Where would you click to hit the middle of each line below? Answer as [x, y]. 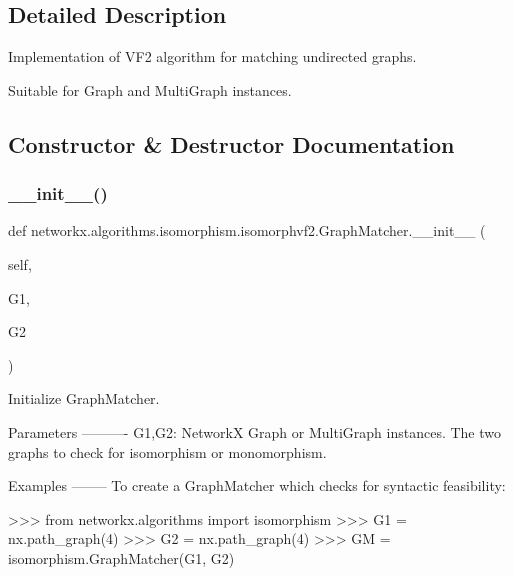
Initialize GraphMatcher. [84, 398]
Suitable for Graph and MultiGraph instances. [150, 89]
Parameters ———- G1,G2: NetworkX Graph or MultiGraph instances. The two [254, 431]
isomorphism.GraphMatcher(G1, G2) [121, 557]
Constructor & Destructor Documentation [231, 143]
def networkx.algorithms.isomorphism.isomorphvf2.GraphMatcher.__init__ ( [247, 230]
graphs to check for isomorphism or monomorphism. [167, 451]
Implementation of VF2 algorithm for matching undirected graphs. [212, 56]
